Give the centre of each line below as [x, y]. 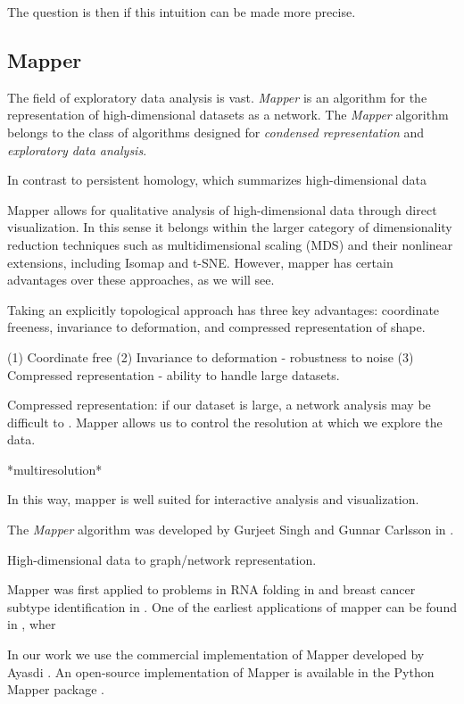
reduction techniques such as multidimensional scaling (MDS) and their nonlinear [230, 244]
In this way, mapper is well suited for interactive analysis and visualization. [213, 499]
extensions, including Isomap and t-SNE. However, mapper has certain [200, 262]
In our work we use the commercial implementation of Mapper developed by [216, 654]
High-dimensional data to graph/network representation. [162, 559]
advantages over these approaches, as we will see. [141, 280]
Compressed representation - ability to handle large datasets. [174, 374]
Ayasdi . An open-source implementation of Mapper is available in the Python [221, 671]
